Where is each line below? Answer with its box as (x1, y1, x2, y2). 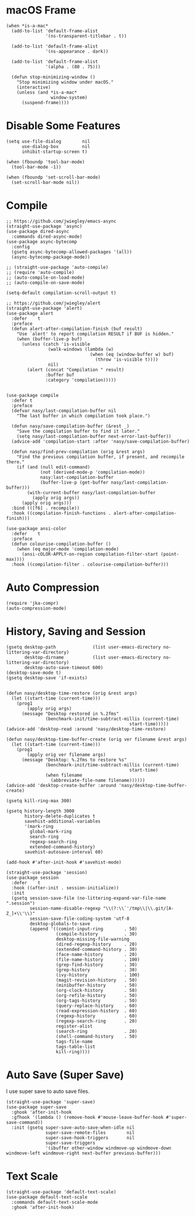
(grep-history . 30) (56, 967, 138, 972)
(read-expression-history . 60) (56, 1008, 138, 1013)
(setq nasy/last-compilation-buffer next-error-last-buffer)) (16, 433, 172, 439)
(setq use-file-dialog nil (6, 138, 91, 144)
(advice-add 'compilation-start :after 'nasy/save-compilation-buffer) (11, 439, 190, 444)
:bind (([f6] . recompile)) (11, 505, 80, 511)
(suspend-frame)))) (21, 100, 69, 105)
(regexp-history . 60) (56, 1013, 138, 1019)
